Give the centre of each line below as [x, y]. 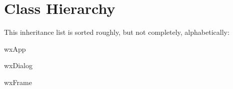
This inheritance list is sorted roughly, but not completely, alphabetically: [117, 32]
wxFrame [18, 82]
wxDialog [18, 65]
